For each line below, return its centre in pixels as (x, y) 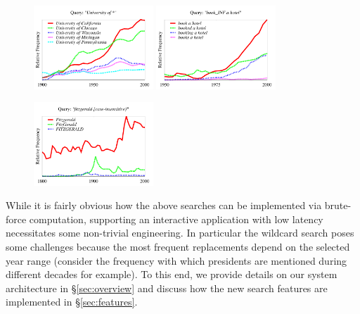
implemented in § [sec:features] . (72, 302)
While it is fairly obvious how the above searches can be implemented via (164, 205)
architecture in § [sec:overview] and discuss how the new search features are (167, 288)
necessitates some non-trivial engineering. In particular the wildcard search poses (180, 233)
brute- (338, 205)
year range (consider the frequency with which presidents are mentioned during (176, 260)
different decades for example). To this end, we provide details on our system (172, 274)
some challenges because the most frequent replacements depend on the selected (178, 247)
